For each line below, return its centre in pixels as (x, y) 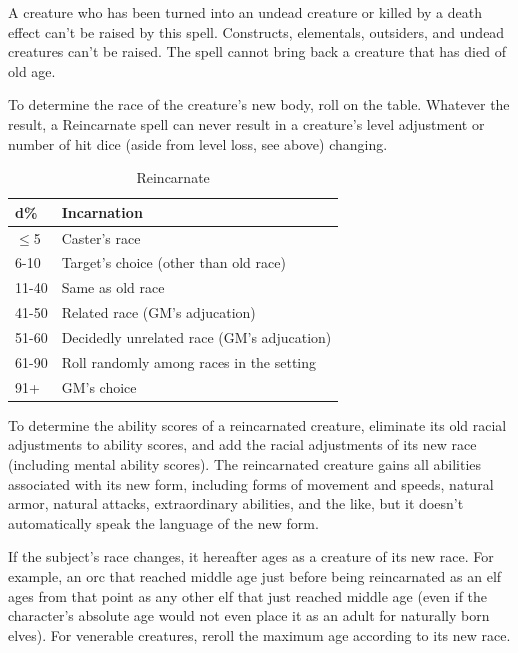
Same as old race (113, 287)
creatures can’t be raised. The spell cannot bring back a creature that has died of (257, 51)
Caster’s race (101, 237)
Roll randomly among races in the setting (189, 361)
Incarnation (102, 211)
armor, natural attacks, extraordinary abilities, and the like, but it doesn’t (236, 503)
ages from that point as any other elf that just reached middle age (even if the (248, 595)
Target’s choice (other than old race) (173, 262)
